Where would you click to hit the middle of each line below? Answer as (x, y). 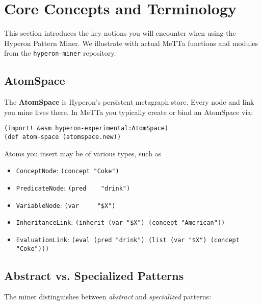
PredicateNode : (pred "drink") (73, 187)
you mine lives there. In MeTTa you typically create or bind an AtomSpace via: (129, 112)
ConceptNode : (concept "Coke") (68, 170)
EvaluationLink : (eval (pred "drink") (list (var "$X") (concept (128, 239)
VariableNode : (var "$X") (66, 205)
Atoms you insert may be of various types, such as (83, 153)
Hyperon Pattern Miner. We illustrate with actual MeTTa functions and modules (131, 43)
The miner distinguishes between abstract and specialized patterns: (108, 297)
